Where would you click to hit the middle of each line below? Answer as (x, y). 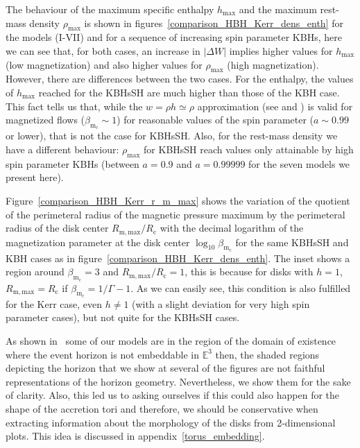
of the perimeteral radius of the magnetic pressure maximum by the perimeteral (175, 214)
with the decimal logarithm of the (232, 228)
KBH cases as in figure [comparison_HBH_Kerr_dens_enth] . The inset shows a (178, 258)
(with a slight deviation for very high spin (221, 303)
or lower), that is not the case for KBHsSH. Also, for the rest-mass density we (172, 136)
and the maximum (278, 9)
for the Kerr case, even (54, 303)
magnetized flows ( (45, 120)
